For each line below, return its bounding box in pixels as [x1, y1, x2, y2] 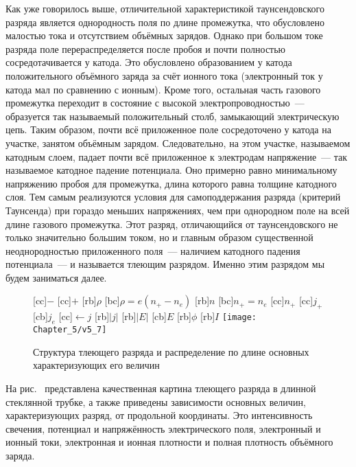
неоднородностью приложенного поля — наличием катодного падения [5, 243, 300, 258]
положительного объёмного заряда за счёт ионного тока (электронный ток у [5, 68, 323, 82]
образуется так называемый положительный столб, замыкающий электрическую [5, 109, 340, 123]
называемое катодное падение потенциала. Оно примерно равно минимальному [5, 163, 337, 177]
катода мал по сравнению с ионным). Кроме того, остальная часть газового [5, 82, 321, 96]
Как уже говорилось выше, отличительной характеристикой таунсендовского [5, 1, 324, 15]
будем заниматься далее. [5, 270, 107, 284]
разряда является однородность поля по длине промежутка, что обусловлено [5, 14, 324, 29]
